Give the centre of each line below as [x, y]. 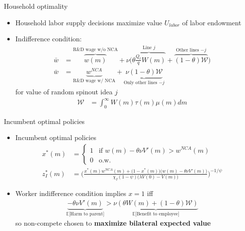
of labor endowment [212, 22]
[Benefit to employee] [157, 214]
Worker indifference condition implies [71, 193]
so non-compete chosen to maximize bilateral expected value [113, 223]
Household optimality [36, 6]
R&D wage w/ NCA [94, 81]
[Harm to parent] [87, 214]
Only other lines [140, 83]
